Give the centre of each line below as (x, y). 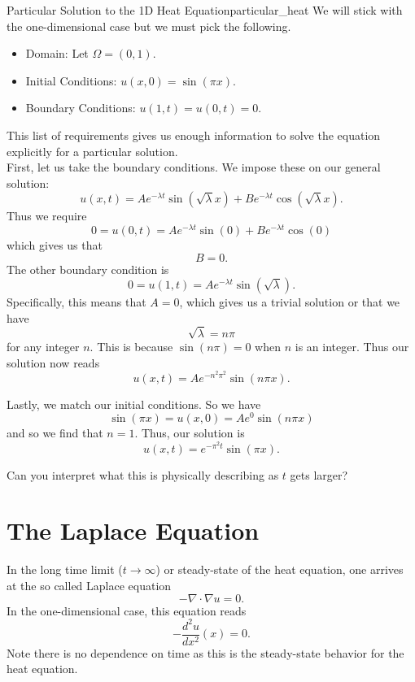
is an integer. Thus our (352, 346)
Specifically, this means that (76, 302)
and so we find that (55, 433)
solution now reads (53, 362)
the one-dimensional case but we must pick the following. (149, 26)
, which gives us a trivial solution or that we (290, 302)
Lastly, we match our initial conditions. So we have (134, 404)
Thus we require (47, 216)
